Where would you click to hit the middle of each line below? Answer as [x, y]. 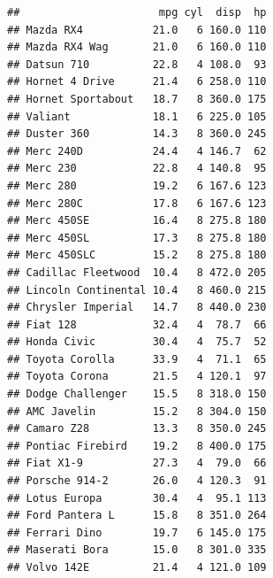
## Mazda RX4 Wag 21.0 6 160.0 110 [137, 47]
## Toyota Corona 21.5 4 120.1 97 [137, 377]
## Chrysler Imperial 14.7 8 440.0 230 [137, 308]
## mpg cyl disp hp [137, 12]
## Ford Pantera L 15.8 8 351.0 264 [137, 516]
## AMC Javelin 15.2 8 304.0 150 [137, 411]
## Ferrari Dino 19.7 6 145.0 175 [137, 532]
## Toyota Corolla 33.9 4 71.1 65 [137, 359]
